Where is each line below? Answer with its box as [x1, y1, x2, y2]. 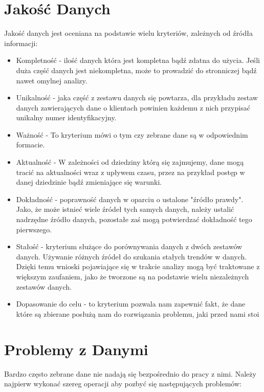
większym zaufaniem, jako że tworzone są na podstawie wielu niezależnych [16, 271, 249, 281]
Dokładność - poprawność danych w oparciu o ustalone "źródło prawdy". [16, 193, 244, 204]
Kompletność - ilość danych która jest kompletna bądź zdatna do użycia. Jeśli [16, 55, 260, 66]
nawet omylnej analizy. [16, 75, 87, 85]
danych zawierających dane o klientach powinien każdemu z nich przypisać [16, 102, 250, 113]
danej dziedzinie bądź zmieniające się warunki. [16, 177, 162, 187]
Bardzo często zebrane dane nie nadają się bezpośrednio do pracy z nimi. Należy [4, 368, 256, 379]
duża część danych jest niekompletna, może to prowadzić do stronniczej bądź [16, 64, 257, 75]
